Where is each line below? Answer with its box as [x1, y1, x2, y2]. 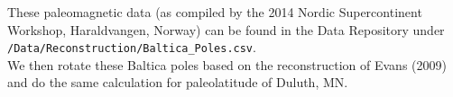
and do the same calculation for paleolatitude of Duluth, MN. [7, 73, 348, 92]
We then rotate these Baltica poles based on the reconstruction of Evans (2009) [7, 55, 447, 74]
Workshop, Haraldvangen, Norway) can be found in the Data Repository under [7, 20, 445, 39]
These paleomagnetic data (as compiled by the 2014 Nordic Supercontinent [7, 3, 422, 21]
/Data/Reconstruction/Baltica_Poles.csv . [7, 38, 256, 57]
